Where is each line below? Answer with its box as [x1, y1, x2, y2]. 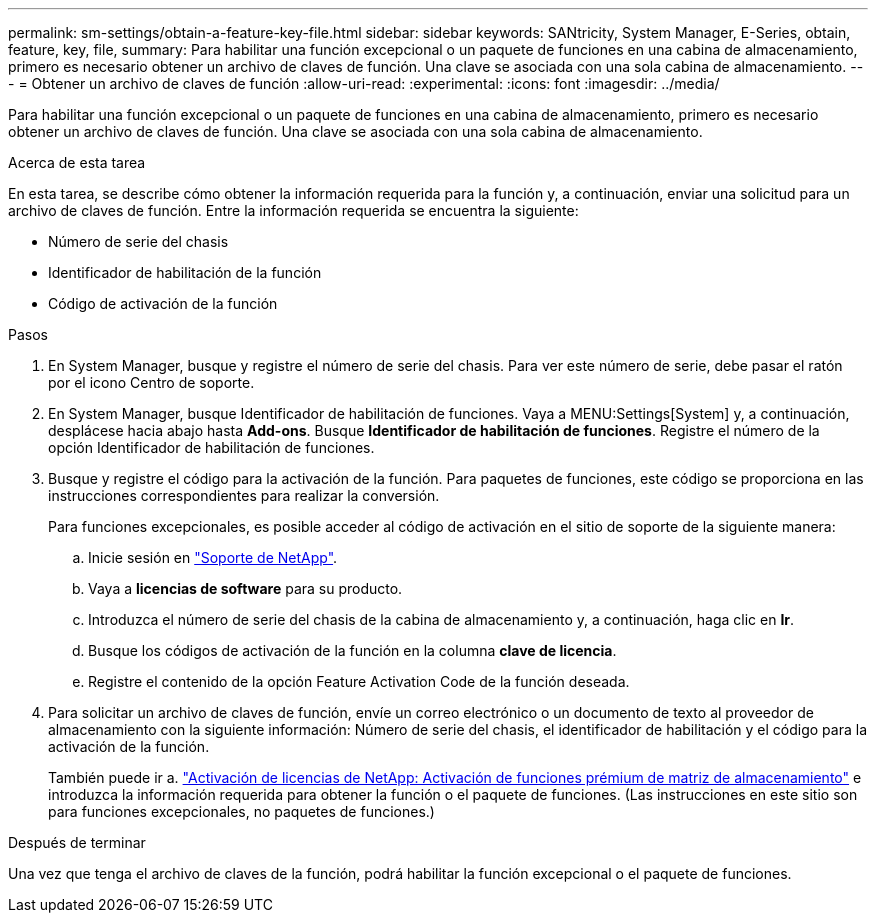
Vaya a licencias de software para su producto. [88, 580, 403, 597]
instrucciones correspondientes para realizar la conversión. [48, 487, 440, 504]
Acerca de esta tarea [8, 154, 146, 171]
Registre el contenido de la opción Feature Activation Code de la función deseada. [88, 673, 630, 690]
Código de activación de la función [48, 295, 278, 312]
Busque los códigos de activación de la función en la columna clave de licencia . [88, 642, 617, 659]
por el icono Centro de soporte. [48, 374, 255, 391]
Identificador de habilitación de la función [48, 264, 322, 281]
